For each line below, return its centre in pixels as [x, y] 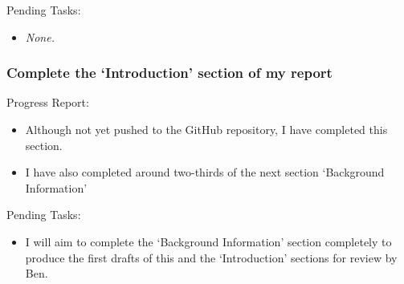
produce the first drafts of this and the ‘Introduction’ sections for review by [211, 257]
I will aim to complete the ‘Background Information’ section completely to [208, 241]
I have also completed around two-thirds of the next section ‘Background [205, 172]
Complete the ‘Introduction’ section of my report [169, 73]
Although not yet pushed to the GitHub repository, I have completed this [206, 129]
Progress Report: [48, 102]
